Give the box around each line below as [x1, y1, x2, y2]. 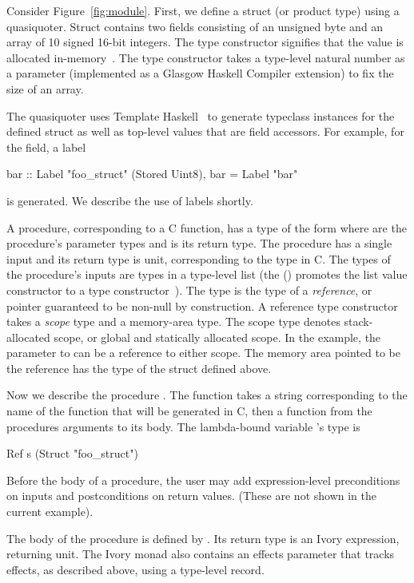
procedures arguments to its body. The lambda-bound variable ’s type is [6, 418, 360, 434]
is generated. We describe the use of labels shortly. [6, 192, 253, 208]
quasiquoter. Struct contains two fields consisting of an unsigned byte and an [6, 18, 384, 34]
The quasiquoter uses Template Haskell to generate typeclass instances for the [6, 107, 395, 124]
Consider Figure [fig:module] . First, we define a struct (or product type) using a [6, 2, 400, 18]
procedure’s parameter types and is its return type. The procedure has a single [6, 235, 392, 252]
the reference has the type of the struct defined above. [6, 359, 272, 376]
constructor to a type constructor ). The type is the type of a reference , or [6, 281, 372, 298]
